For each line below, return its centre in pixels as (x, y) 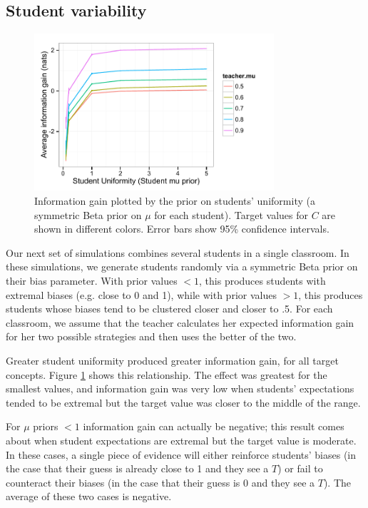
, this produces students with (262, 281)
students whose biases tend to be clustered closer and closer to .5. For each (169, 309)
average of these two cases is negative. (89, 496)
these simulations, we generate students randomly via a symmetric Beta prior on (182, 266)
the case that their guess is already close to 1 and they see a (137, 468)
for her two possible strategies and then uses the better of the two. (151, 336)
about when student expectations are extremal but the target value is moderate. (181, 440)
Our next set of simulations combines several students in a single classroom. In (178, 252)
